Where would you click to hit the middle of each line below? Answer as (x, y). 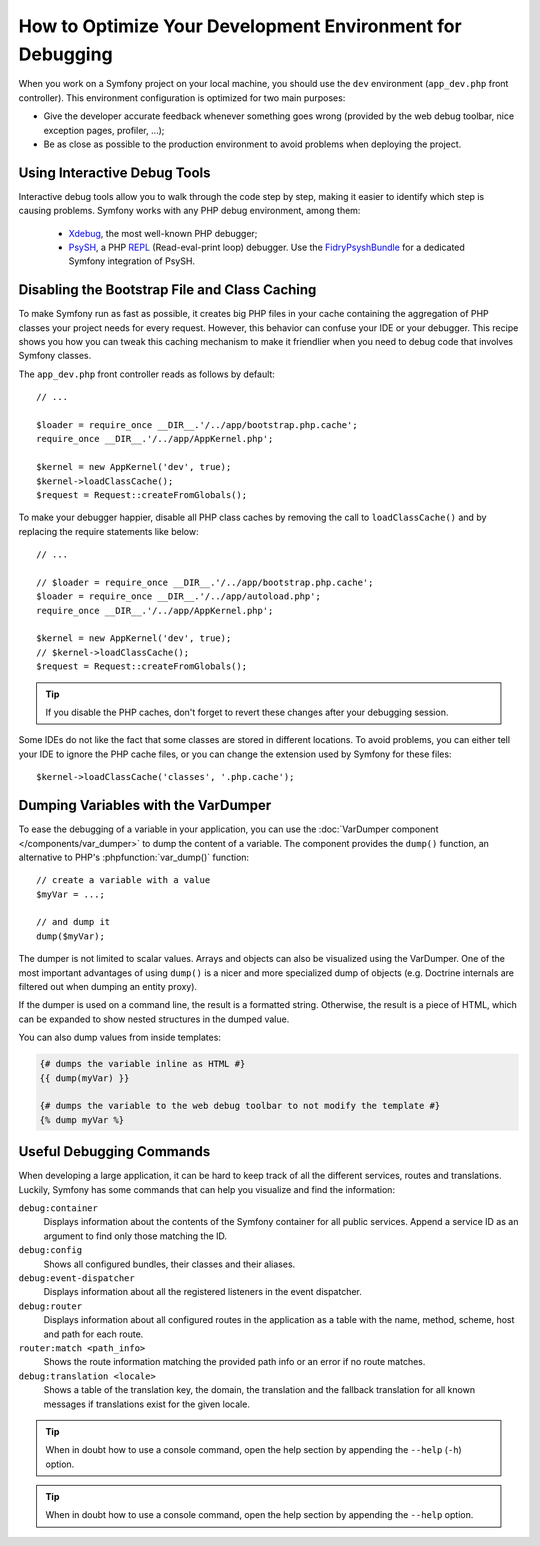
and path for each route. (93, 1334)
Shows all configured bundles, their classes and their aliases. (169, 1264)
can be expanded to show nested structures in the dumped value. (154, 1019)
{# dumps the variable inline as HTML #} (142, 1064)
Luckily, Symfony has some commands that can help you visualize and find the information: (206, 1189)
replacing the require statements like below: (108, 531)
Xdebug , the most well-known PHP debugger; (163, 233)
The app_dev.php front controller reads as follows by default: (146, 374)
